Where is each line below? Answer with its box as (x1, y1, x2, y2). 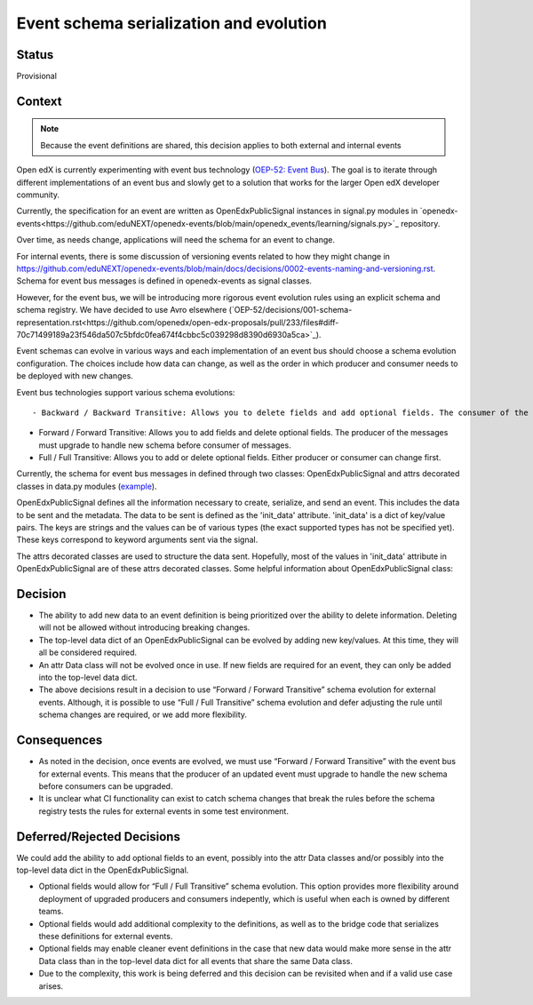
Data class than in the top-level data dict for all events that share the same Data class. (38, 955, 354, 966)
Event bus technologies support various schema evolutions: (16, 387, 235, 397)
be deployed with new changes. (16, 371, 133, 381)
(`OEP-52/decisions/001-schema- (228, 305, 353, 315)
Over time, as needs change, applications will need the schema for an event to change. (16, 235, 335, 245)
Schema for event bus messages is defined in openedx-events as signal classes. (16, 275, 313, 286)
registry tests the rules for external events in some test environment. (38, 805, 289, 817)
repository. (400, 218, 441, 228)
